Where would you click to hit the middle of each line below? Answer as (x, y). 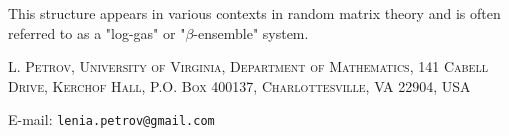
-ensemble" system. (251, 32)
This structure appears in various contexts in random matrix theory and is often (254, 13)
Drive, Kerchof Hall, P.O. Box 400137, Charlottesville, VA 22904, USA (239, 85)
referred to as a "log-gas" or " (97, 32)
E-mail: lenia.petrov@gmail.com (111, 119)
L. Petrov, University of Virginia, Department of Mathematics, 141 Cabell (248, 66)
